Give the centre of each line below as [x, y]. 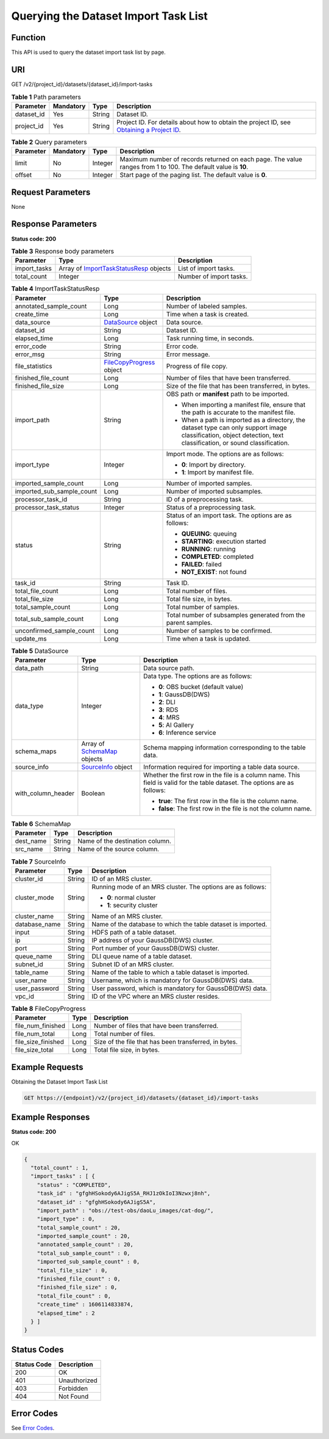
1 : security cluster [132, 905]
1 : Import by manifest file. [218, 472]
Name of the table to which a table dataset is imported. [170, 972]
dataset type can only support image [234, 428]
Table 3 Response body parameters [63, 252]
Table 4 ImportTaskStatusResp [55, 289]
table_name [32, 972]
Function [28, 38]
